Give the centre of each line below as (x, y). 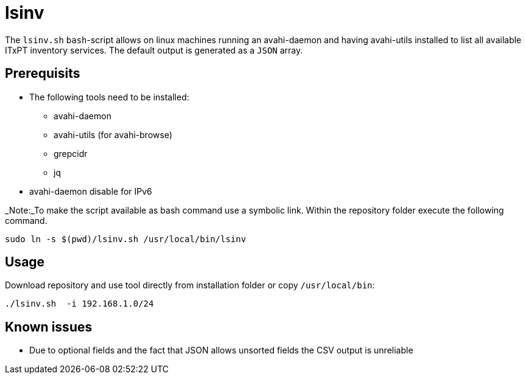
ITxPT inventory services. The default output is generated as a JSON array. (154, 50)
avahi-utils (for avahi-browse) (113, 134)
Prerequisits (43, 74)
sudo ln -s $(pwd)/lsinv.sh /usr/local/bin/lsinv (126, 239)
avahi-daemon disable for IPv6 (91, 191)
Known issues (49, 327)
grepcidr (71, 153)
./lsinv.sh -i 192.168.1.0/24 (79, 304)
